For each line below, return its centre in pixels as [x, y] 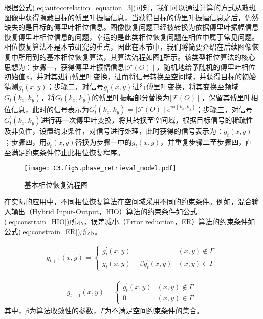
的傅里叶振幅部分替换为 [131, 97]
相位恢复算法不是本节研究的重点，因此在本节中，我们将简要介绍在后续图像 [128, 47]
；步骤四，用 [25, 141]
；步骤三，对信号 [224, 109]
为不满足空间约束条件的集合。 [154, 310]
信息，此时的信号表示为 [50, 109]
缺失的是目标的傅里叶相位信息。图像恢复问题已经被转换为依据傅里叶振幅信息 [131, 27]
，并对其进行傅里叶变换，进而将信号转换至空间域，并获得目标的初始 [143, 77]
